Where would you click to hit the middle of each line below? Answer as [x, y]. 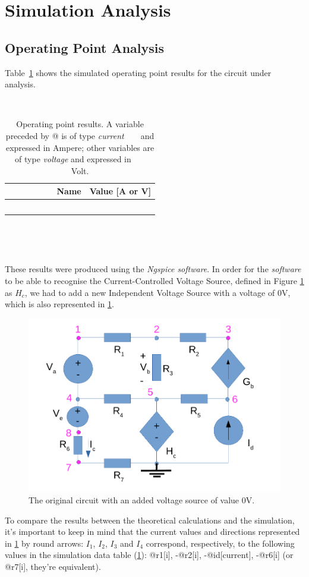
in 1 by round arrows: [44, 543]
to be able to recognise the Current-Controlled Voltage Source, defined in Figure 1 [154, 281]
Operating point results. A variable [80, 124]
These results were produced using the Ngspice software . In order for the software [153, 269]
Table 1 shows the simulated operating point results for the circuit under [138, 72]
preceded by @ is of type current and [80, 135]
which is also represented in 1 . [59, 304]
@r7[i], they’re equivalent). [53, 567]
